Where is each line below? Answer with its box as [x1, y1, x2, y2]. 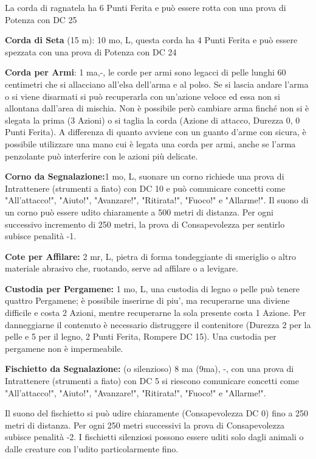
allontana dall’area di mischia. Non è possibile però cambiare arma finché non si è [5, 102, 309, 114]
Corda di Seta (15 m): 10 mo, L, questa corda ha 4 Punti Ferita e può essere [5, 33, 298, 46]
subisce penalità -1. [5, 229, 77, 242]
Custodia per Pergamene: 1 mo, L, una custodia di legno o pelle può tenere [5, 282, 300, 295]
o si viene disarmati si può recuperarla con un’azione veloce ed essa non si [5, 89, 280, 102]
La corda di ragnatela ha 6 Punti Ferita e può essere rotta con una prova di [5, 1, 286, 13]
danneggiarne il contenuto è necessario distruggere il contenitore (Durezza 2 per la [5, 318, 311, 331]
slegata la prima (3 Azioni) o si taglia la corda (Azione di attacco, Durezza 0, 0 [5, 113, 300, 126]
